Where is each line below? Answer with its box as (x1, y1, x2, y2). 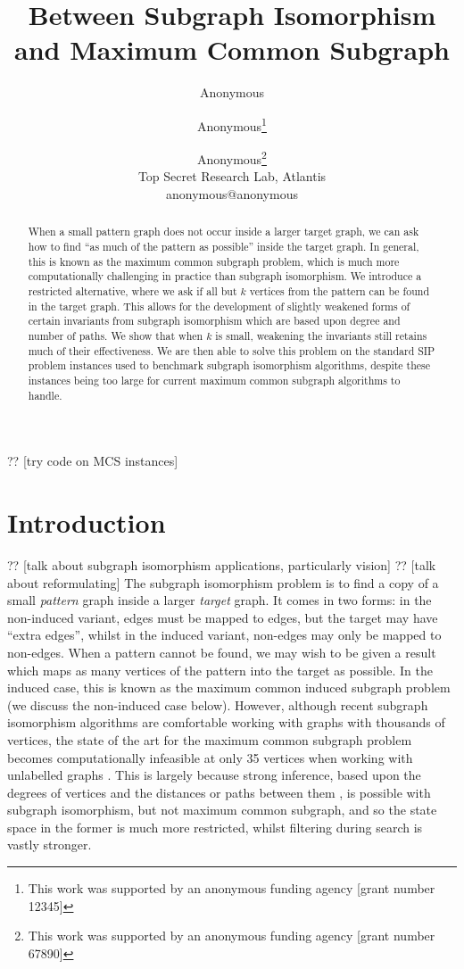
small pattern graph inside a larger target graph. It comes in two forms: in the (7, 591, 432, 609)
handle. (28, 387, 62, 402)
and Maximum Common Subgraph (14, 31, 450, 68)
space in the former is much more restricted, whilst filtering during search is (7, 817, 423, 836)
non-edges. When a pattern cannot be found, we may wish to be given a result (7, 642, 436, 661)
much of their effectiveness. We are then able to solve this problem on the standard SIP (28, 343, 435, 358)
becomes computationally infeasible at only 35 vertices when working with (7, 748, 413, 766)
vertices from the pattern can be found (249, 284, 430, 299)
